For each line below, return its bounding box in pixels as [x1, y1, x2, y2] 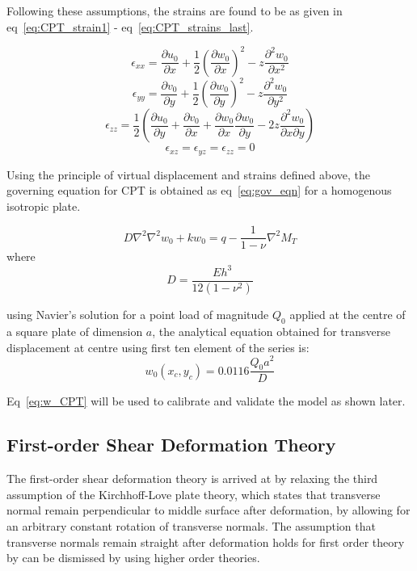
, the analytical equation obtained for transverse [152, 323, 390, 340]
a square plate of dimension [6, 323, 143, 340]
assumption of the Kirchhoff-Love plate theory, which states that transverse [6, 485, 381, 502]
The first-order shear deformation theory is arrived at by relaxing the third [6, 470, 378, 487]
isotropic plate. [6, 197, 81, 214]
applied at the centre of [289, 306, 406, 323]
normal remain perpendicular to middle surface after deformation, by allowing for [6, 502, 411, 519]
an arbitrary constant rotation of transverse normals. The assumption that [6, 517, 376, 534]
